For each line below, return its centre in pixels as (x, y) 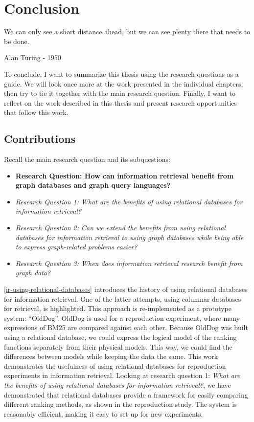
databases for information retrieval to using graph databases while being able (129, 237)
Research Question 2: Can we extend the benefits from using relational (120, 228)
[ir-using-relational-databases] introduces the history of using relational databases (126, 289)
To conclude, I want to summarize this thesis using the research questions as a (121, 74)
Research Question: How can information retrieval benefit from (125, 175)
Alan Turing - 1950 (33, 57)
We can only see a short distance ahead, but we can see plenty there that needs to (127, 32)
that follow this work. (36, 112)
